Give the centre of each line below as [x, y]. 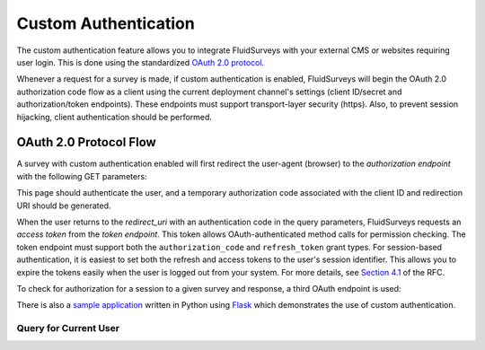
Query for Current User [68, 328]
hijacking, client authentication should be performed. [115, 117]
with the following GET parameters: [82, 176]
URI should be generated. [64, 206]
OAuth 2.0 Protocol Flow [86, 142]
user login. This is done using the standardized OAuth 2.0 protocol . [141, 62]
